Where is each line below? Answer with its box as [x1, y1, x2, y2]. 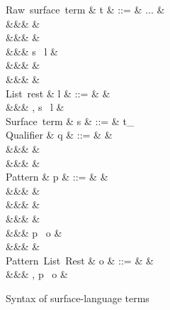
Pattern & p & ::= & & [6, 169, 108, 184]
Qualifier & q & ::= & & [6, 127, 113, 142]
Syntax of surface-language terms [6, 290, 149, 305]
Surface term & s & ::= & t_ [6, 113, 135, 128]
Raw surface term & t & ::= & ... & [6, 2, 165, 16]
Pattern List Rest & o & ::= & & [6, 252, 154, 267]
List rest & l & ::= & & [6, 85, 110, 100]
